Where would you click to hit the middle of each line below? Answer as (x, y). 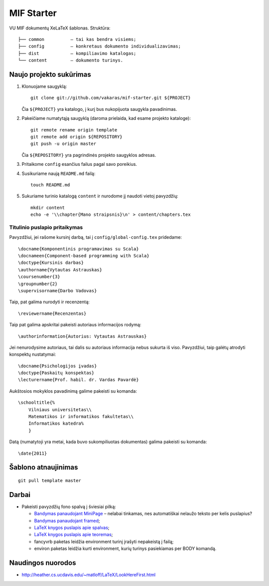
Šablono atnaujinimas (44, 467)
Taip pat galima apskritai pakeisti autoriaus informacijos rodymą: (75, 325)
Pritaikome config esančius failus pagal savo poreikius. (79, 164)
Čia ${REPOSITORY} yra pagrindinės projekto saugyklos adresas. (89, 155)
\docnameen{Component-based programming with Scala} (84, 256)
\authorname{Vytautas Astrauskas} (60, 270)
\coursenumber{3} (39, 277)
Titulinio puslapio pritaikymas (46, 227)
